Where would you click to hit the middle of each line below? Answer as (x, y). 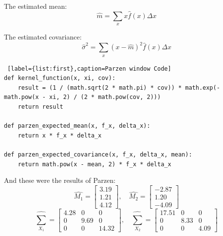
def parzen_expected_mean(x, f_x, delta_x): (77, 126)
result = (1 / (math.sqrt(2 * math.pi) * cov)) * (100, 88)
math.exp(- (203, 88)
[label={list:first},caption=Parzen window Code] (89, 69)
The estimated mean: (36, 6)
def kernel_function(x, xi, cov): (60, 78)
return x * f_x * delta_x (60, 135)
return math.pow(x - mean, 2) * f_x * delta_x (94, 164)
